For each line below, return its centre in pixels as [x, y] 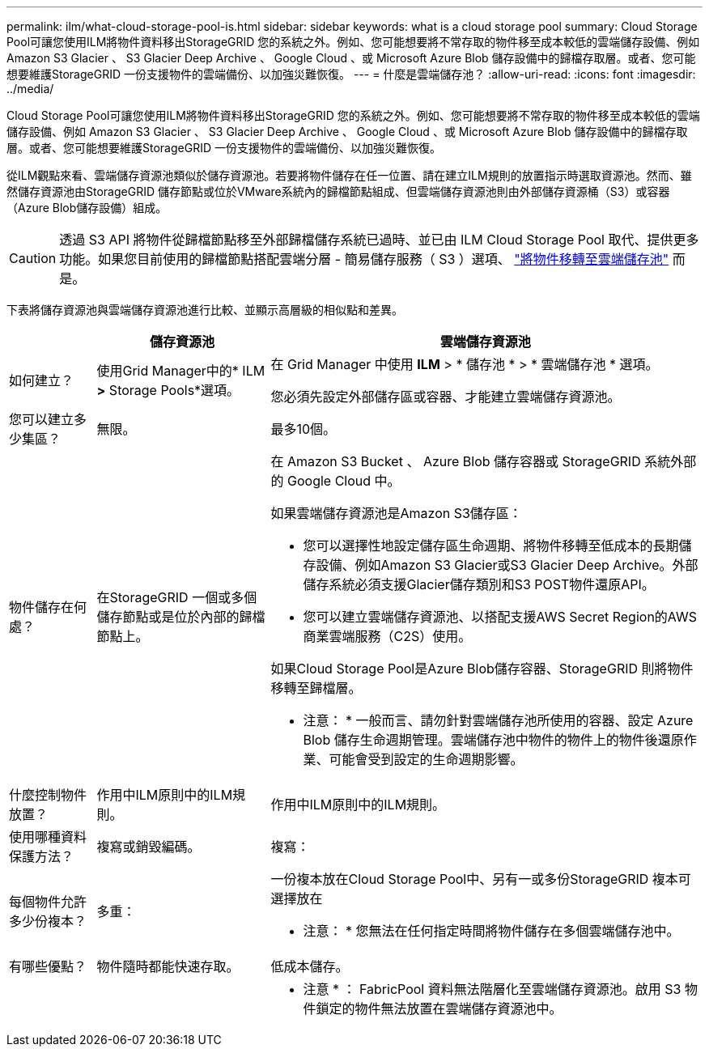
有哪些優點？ [48, 966]
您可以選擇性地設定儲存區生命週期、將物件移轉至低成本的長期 [491, 546]
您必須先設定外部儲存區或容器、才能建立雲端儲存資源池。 [446, 397]
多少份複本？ [48, 921]
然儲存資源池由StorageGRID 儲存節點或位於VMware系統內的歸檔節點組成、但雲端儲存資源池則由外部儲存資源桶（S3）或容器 [338, 191]
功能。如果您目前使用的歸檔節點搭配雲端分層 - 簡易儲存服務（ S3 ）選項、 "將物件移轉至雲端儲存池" [364, 259]
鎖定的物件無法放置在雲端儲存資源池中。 [439, 1008]
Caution [33, 258]
